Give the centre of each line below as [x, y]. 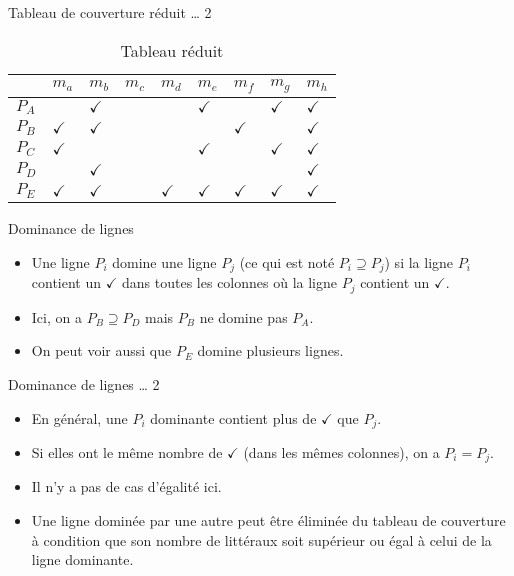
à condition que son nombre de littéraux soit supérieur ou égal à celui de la [261, 539]
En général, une [79, 417]
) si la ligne [419, 261]
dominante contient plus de [233, 417]
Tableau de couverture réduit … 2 [110, 12]
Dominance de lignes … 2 [84, 383]
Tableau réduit [172, 50]
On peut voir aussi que [101, 350]
